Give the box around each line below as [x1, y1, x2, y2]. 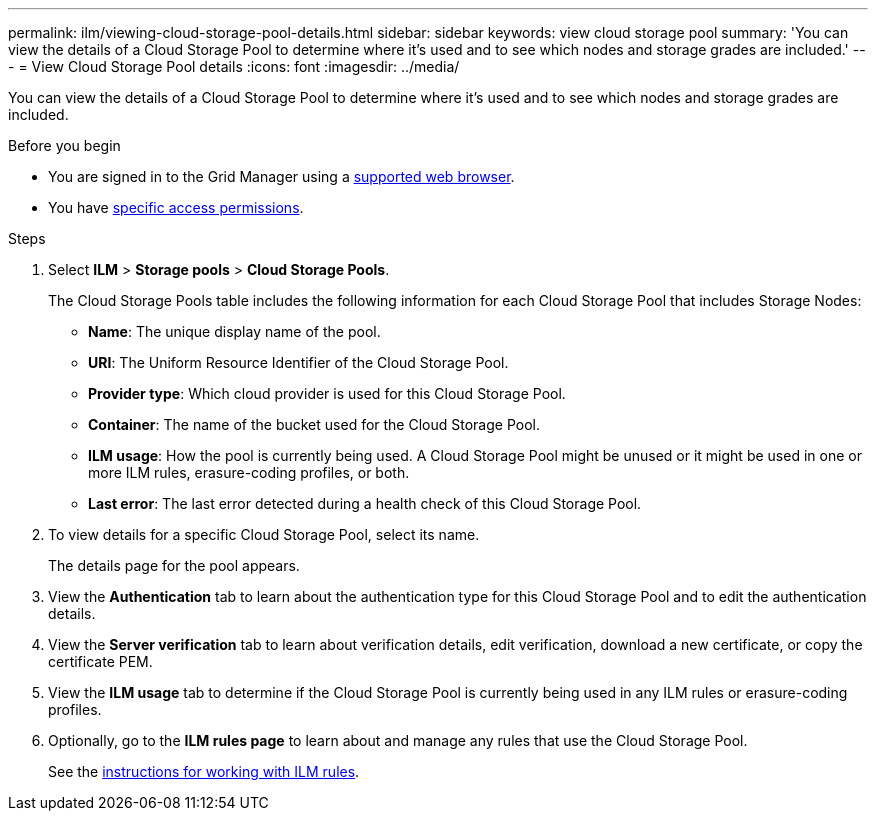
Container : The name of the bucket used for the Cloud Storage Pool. [88, 416, 540, 433]
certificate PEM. [48, 653, 153, 670]
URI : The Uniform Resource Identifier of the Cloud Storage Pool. [88, 354, 509, 371]
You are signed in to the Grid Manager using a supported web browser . [48, 168, 515, 185]
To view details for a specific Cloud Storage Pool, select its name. [48, 526, 480, 543]
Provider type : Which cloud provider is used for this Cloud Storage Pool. [88, 385, 566, 402]
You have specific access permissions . [48, 199, 304, 216]
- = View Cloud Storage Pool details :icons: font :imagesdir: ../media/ [8, 58, 460, 75]
